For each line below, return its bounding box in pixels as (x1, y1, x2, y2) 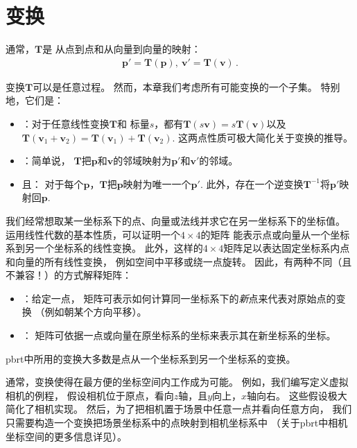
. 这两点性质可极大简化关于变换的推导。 (172, 130, 354, 144)
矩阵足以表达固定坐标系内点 (223, 241, 350, 255)
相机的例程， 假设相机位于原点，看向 (6, 388, 174, 402)
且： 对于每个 (21, 176, 84, 191)
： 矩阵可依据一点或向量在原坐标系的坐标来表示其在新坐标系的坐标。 (21, 328, 336, 343)
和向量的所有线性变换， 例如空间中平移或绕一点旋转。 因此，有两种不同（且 (6, 254, 352, 268)
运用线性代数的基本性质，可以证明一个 (6, 227, 180, 241)
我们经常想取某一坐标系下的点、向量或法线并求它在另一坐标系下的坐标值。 (6, 213, 345, 227)
